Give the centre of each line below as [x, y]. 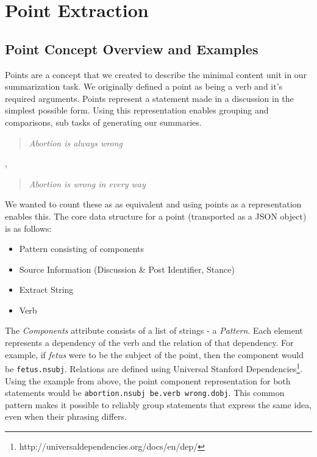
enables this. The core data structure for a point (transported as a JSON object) [156, 216]
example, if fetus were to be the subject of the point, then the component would [154, 354]
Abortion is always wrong [76, 142]
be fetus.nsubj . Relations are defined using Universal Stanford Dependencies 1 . [154, 368]
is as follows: [28, 228]
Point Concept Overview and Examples [132, 49]
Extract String [46, 290]
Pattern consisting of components [82, 249]
